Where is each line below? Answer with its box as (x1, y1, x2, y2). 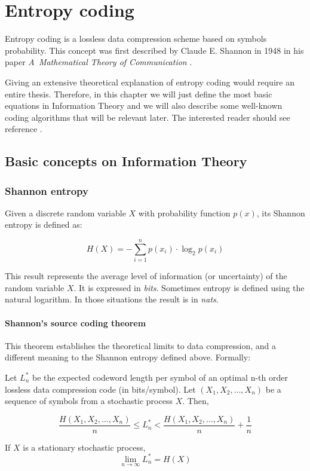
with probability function (138, 206, 231, 219)
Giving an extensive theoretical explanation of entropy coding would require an (5, 75, 294, 88)
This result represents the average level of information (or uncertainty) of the (5, 270, 287, 282)
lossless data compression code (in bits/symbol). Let (5, 383, 196, 395)
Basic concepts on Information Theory (5, 152, 247, 170)
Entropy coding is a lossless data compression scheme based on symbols (5, 32, 267, 45)
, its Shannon (256, 206, 305, 219)
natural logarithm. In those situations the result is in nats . (5, 293, 219, 305)
